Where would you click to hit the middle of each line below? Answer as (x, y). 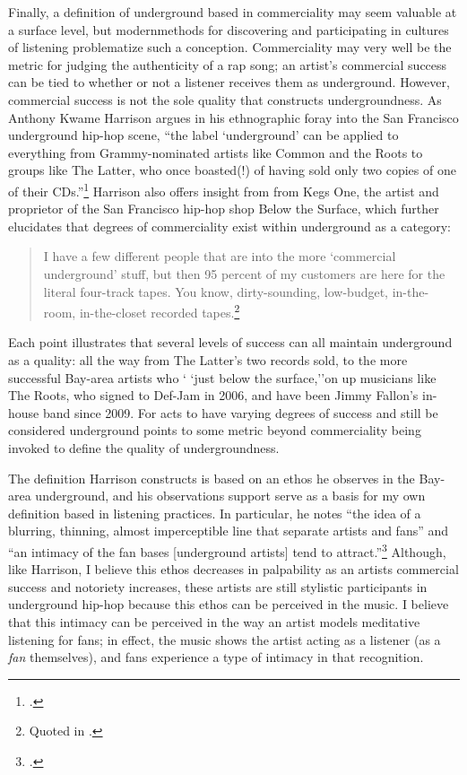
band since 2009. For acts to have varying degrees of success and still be (240, 412)
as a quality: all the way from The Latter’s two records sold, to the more (208, 360)
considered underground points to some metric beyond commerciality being (215, 430)
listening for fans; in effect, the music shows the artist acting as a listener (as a (225, 639)
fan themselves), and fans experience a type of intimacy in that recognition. (216, 657)
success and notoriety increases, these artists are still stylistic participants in (218, 586)
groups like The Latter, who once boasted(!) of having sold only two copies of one (232, 170)
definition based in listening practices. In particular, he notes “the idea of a (215, 513)
